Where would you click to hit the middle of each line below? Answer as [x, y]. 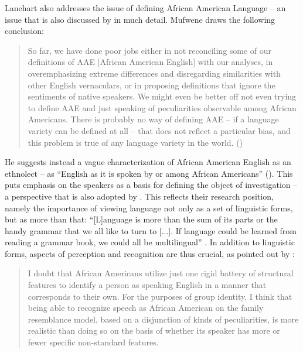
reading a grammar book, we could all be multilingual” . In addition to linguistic [150, 242]
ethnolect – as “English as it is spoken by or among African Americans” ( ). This [149, 173]
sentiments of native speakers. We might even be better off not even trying [162, 96]
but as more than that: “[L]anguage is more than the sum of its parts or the [141, 219]
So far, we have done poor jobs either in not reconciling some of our [150, 50]
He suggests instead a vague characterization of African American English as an [148, 162]
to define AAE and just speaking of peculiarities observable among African [162, 107]
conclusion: [24, 31]
